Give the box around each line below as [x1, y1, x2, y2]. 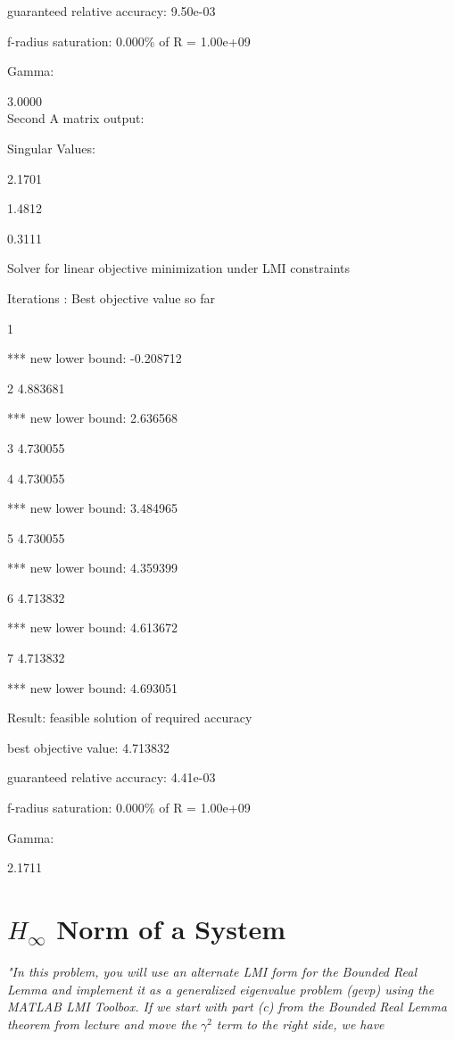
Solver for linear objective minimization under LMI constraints [7, 259, 351, 277]
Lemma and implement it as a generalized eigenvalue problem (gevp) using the [7, 979, 434, 998]
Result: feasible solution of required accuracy [7, 708, 252, 727]
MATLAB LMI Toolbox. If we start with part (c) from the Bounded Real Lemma [7, 997, 447, 1016]
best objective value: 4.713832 [7, 738, 170, 756]
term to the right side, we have [216, 1014, 385, 1033]
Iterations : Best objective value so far [7, 288, 216, 307]
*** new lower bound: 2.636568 [7, 409, 178, 427]
